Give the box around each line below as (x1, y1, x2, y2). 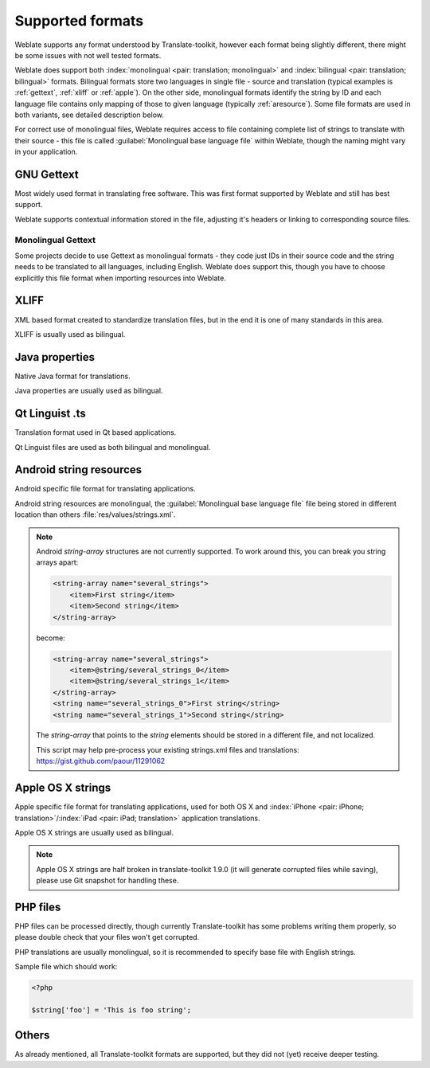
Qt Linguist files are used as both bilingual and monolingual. (14, 442, 211, 452)
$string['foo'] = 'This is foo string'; (31, 1005, 191, 1015)
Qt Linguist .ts (14, 407, 87, 421)
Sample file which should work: (14, 962, 118, 972)
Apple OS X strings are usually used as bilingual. (14, 827, 174, 837)
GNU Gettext (14, 167, 79, 181)
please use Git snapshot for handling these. (36, 876, 179, 886)
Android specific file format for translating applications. (14, 484, 196, 494)
